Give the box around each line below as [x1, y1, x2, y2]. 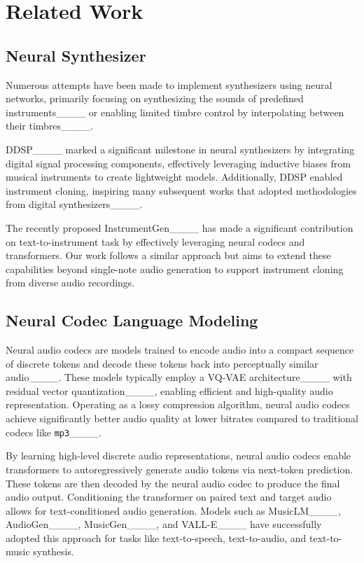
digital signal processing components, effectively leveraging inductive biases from [6, 155, 351, 170]
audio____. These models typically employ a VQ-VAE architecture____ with [6, 370, 352, 384]
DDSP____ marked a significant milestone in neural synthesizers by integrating [6, 141, 355, 156]
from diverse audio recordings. [6, 275, 135, 290]
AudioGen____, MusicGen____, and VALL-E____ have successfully [6, 517, 322, 531]
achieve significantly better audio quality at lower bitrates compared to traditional [6, 411, 358, 426]
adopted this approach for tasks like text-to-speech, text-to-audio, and [6, 530, 307, 545]
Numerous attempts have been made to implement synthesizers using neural [6, 77, 332, 92]
